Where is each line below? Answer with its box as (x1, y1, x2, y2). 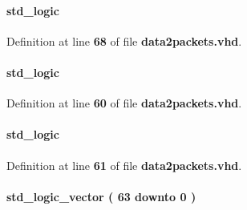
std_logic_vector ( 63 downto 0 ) (6, 188, 196, 204)
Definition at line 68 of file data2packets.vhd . (6, 32, 242, 49)
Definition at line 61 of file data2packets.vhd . (6, 156, 242, 173)
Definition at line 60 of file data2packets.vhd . (6, 95, 242, 111)
